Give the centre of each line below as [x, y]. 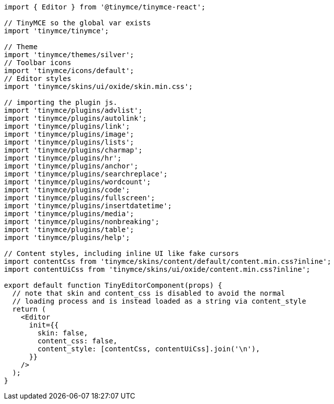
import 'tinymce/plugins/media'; [69, 214]
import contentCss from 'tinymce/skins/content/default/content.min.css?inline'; [168, 261]
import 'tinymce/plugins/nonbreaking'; [82, 222]
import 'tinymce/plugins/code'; [67, 190]
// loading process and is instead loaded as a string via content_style [159, 301]
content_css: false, [77, 341]
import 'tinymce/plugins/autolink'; [75, 118]
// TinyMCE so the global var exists [78, 23]
